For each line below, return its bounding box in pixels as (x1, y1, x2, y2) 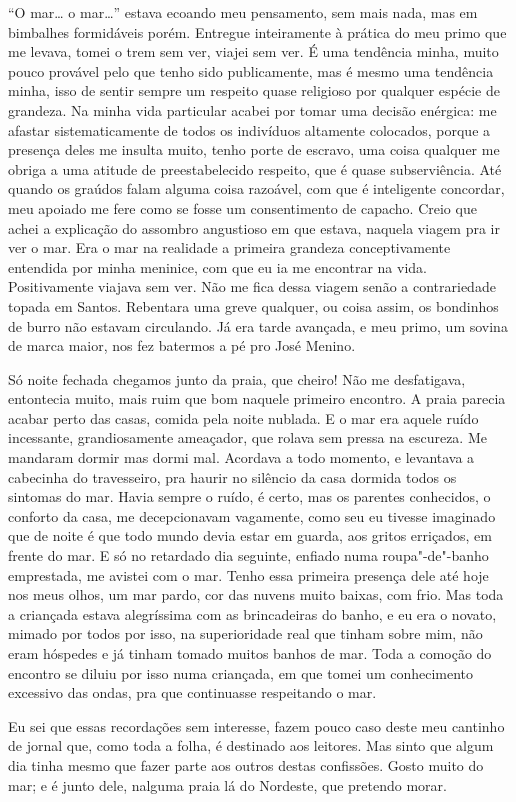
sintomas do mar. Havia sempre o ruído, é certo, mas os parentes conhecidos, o (8, 486, 491, 507)
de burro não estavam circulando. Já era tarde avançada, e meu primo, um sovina (8, 315, 508, 336)
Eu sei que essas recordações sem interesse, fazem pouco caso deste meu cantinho (8, 715, 505, 736)
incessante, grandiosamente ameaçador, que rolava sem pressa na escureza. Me (8, 427, 487, 448)
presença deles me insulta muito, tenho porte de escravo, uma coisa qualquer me (8, 139, 500, 160)
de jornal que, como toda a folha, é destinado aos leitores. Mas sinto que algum (8, 735, 494, 756)
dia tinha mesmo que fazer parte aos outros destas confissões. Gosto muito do (8, 754, 484, 775)
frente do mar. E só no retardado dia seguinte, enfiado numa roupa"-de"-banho (8, 545, 489, 566)
